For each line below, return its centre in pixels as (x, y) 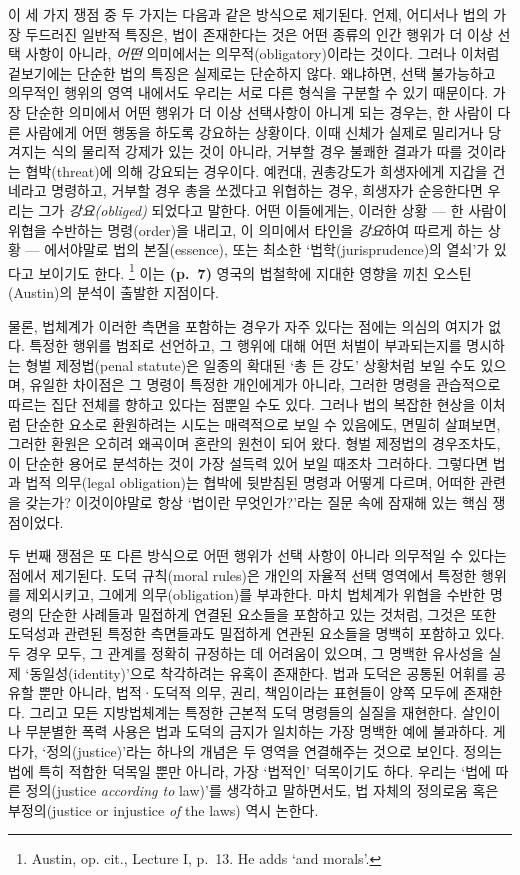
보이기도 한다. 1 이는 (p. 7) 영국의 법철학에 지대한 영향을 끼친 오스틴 (255, 271)
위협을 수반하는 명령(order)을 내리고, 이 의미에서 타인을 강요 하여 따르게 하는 (246, 229)
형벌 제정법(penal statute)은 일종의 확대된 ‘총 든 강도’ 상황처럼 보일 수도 (250, 364)
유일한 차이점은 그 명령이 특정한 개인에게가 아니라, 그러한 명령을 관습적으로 (265, 384)
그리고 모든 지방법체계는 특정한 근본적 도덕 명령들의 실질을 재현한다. (243, 711)
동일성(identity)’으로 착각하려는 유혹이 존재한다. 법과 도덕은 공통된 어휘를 (259, 672)
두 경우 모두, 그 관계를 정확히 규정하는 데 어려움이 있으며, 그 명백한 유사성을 (246, 653)
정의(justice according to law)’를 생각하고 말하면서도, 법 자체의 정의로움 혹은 (262, 790)
